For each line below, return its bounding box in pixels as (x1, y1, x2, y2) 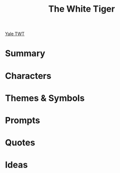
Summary (5, 48, 45, 59)
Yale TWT (5, 31, 25, 37)
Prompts (5, 115, 40, 126)
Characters (5, 70, 51, 81)
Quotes (5, 137, 35, 148)
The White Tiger (48, 3, 115, 15)
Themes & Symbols (5, 93, 85, 103)
